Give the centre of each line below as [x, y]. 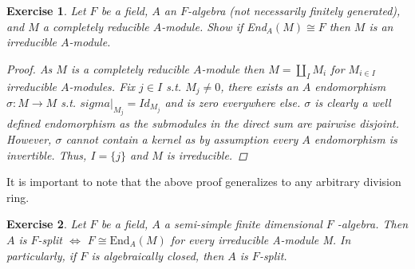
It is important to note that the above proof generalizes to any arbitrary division [204, 182]
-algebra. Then [373, 224]
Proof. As [30, 68]
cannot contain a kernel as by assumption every [182, 139]
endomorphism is [356, 139]
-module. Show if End [214, 26]
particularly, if [41, 255]
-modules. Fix [102, 86]
